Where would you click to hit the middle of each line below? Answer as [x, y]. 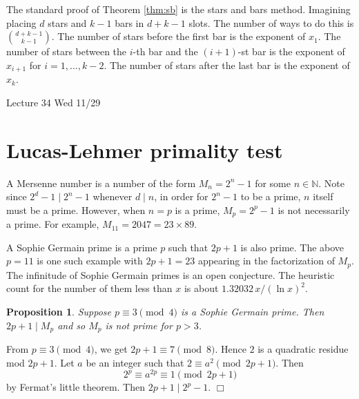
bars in [129, 22]
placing [21, 22]
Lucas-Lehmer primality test [145, 149]
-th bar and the [165, 51]
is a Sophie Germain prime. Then [252, 312]
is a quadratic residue [303, 349]
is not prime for [139, 325]
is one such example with [90, 261]
